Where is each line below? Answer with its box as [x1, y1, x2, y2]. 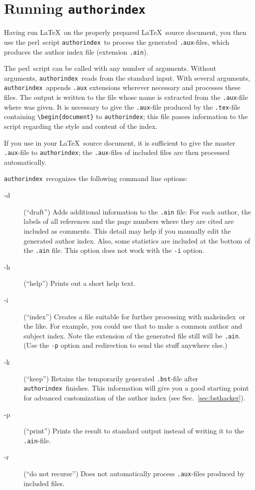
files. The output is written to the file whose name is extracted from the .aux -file [4, 92, 248, 102]
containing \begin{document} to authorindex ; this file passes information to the [4, 111, 248, 122]
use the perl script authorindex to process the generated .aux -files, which [4, 36, 229, 47]
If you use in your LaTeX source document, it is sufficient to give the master [4, 137, 235, 148]
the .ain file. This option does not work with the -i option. [24, 245, 204, 255]
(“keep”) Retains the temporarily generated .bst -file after [24, 373, 198, 383]
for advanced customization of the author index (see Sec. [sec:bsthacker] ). [24, 393, 246, 402]
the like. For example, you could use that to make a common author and [24, 321, 242, 331]
